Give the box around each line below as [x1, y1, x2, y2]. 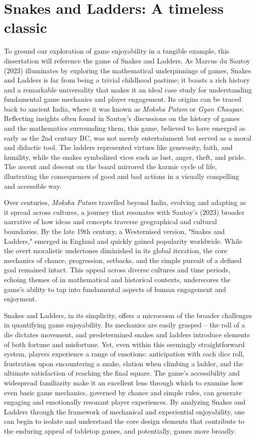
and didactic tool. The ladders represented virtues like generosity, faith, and [4, 142, 233, 152]
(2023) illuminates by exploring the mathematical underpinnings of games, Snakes [4, 65, 252, 75]
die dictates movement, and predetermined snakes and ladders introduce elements [4, 329, 250, 339]
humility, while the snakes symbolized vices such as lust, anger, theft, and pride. [4, 151, 246, 162]
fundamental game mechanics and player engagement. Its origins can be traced [4, 94, 242, 104]
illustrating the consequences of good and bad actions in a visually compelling [4, 171, 239, 181]
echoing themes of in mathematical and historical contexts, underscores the [4, 274, 231, 284]
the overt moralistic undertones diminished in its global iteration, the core [4, 245, 227, 256]
